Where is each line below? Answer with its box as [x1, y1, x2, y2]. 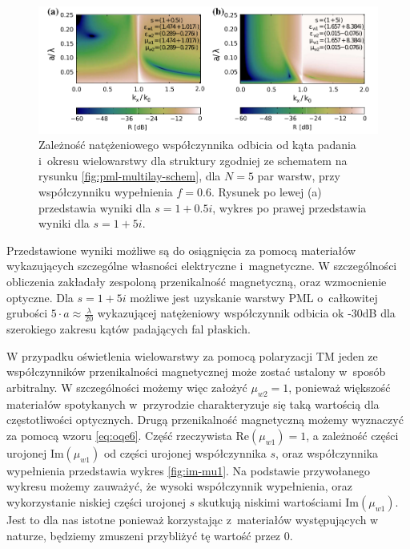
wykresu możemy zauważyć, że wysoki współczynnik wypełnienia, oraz [6, 478, 352, 495]
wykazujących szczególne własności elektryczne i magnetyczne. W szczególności [6, 257, 397, 274]
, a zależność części [306, 426, 399, 443]
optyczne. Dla [6, 289, 74, 305]
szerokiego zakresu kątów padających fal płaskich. [6, 320, 251, 337]
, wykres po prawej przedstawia [212, 199, 367, 216]
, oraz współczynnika [275, 444, 379, 461]
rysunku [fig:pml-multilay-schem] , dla [38, 168, 221, 184]
